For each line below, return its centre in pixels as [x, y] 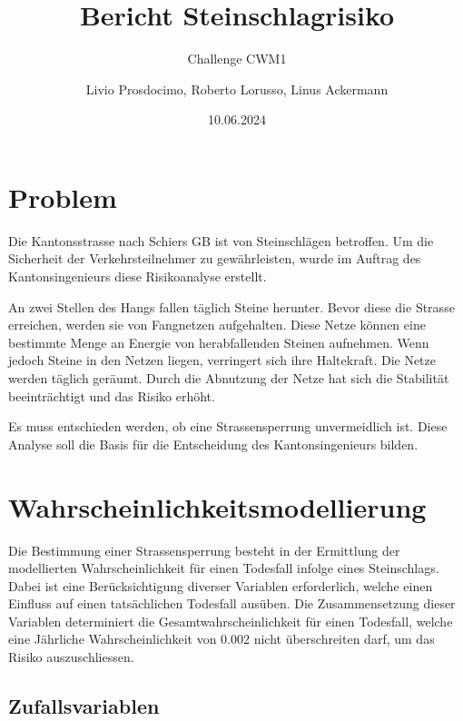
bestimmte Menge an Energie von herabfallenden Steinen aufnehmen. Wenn [219, 342]
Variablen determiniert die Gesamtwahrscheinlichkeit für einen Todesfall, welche [231, 621]
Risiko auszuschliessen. [71, 657]
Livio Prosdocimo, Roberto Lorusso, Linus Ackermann [237, 89]
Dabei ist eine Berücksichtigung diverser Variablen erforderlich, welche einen [221, 585]
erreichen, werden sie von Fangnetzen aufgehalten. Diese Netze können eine [217, 325]
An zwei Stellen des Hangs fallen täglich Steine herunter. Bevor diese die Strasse [231, 306]
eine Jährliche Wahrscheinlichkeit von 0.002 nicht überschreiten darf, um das [222, 639]
